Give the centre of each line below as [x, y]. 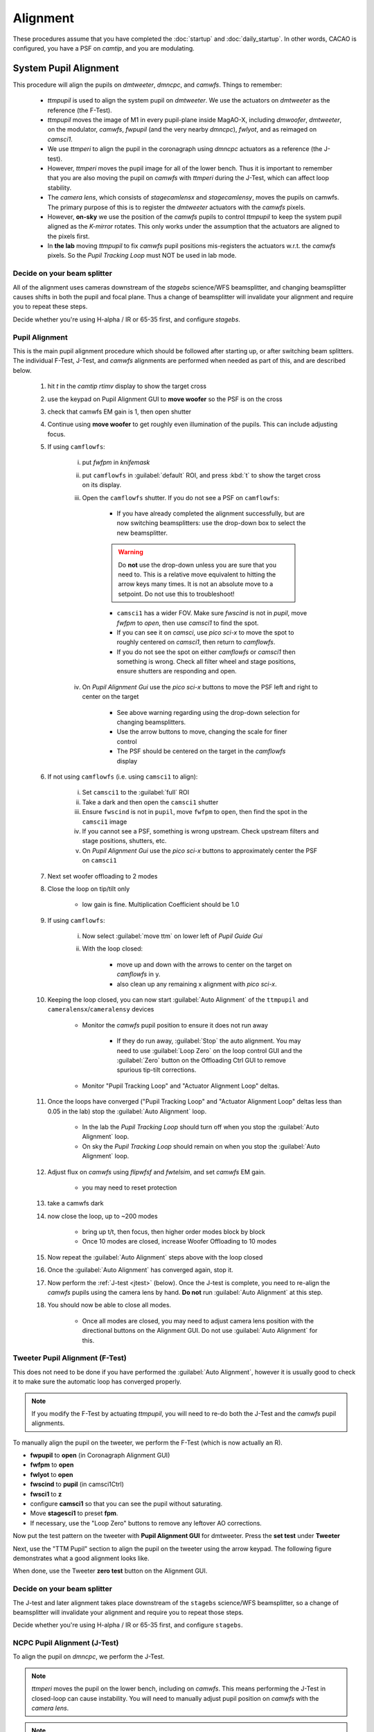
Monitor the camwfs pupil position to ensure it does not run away [175, 1025]
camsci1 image [105, 822]
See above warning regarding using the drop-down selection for [208, 712]
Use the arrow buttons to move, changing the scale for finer [202, 732]
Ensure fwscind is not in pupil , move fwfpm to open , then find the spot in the [195, 812]
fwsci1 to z [46, 1494]
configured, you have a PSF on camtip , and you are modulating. [104, 48]
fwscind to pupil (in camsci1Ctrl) [77, 1484]
